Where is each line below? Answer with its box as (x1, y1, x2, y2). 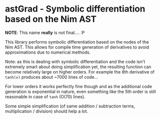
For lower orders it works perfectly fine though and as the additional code (5, 83, 152, 89)
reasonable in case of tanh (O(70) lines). (5, 93, 86, 100)
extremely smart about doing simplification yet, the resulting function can (5, 64, 152, 70)
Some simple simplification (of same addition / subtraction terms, (5, 103, 135, 109)
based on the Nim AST (5, 14, 97, 25)
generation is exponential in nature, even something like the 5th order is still (5, 89, 156, 94)
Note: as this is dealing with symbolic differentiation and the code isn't (5, 59, 145, 64)
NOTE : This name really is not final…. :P (5, 30, 85, 35)
